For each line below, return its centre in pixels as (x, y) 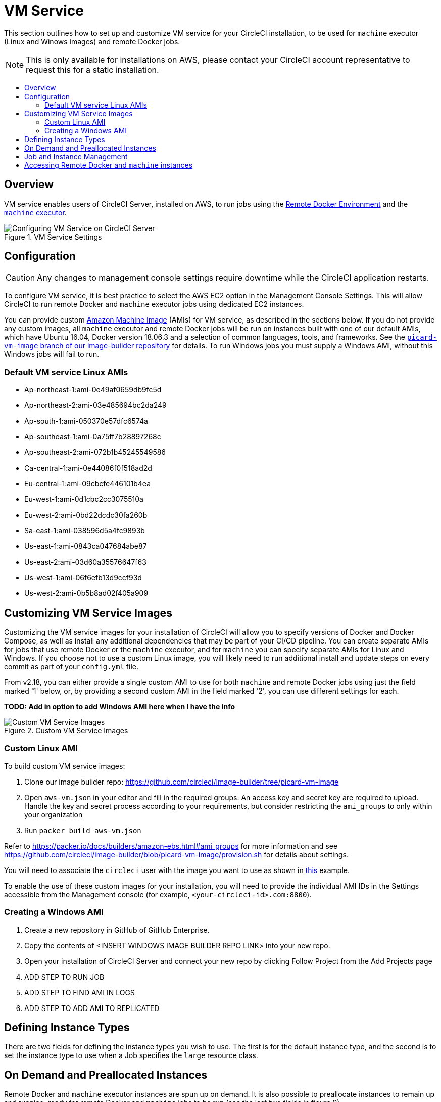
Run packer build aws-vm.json (83, 830)
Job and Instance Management (76, 156)
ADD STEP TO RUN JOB (64, 977)
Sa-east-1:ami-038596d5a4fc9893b (85, 531)
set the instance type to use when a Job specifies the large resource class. (131, 1055)
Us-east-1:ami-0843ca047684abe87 (86, 546)
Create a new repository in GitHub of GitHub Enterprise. (117, 930)
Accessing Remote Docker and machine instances (109, 165)
